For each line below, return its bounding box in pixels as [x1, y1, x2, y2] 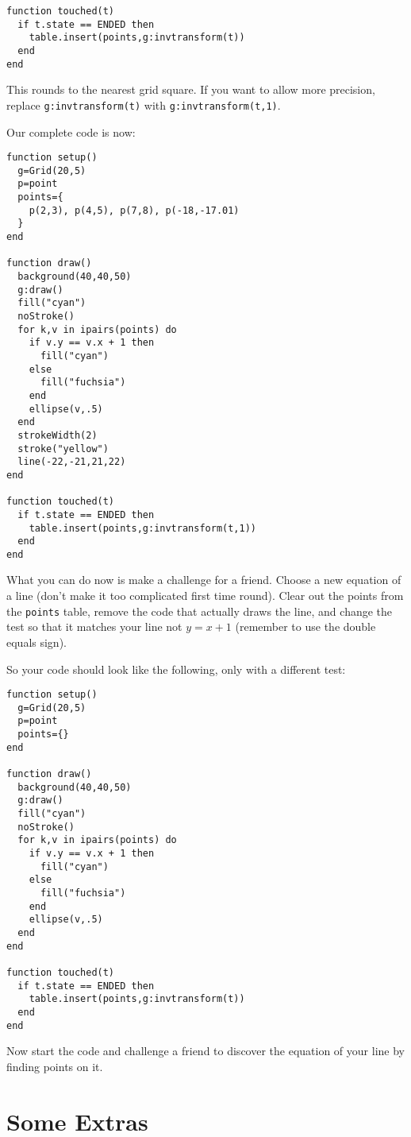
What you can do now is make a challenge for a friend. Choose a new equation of [6, 571, 401, 588]
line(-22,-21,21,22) [17, 456, 126, 468]
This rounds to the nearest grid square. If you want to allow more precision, [6, 81, 375, 98]
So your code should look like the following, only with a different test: [6, 660, 346, 677]
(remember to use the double [235, 618, 376, 635]
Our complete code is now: [6, 123, 136, 140]
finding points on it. [6, 1058, 103, 1074]
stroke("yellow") [17, 443, 109, 454]
